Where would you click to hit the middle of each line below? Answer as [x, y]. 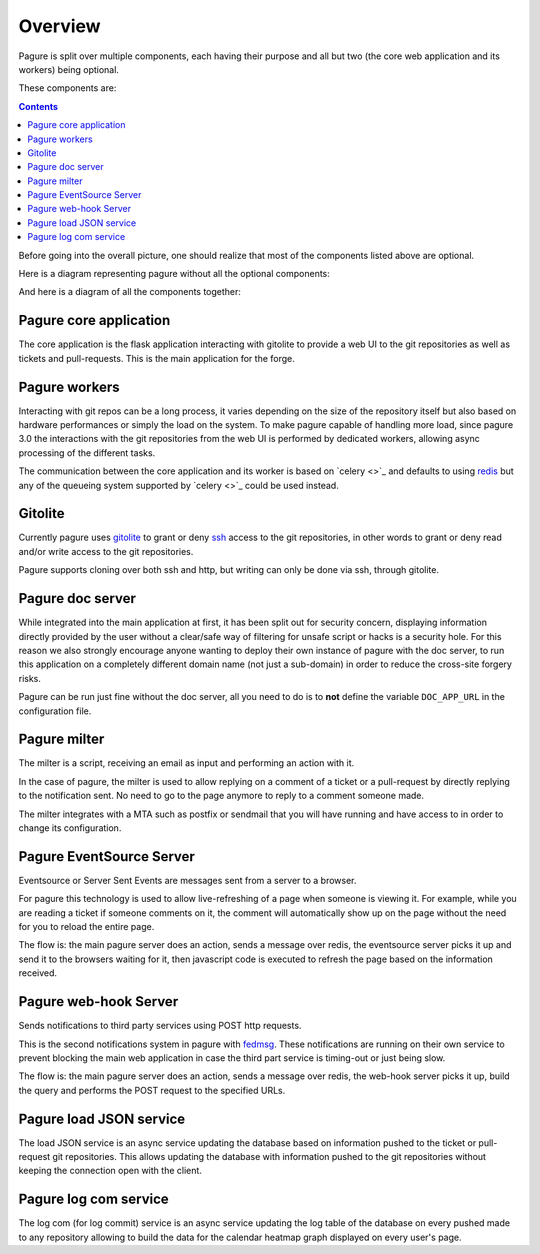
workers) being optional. [69, 69]
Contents [38, 106]
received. [38, 973]
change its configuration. [70, 827]
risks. [30, 678]
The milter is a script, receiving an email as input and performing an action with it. [186, 763]
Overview [59, 26]
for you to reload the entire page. [86, 927]
